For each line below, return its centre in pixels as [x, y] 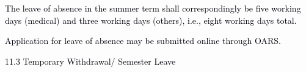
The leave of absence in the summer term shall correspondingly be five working [153, 8]
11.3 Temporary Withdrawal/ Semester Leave [90, 61]
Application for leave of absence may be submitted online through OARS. [143, 41]
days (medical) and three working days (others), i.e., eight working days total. [151, 20]
